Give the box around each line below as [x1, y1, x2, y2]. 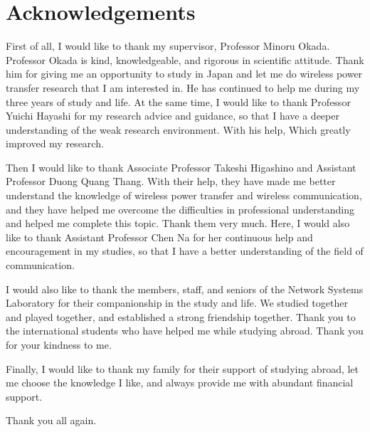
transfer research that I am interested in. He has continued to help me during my [6, 80, 360, 95]
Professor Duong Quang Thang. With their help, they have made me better [6, 174, 336, 189]
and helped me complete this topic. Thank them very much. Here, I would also [6, 216, 350, 231]
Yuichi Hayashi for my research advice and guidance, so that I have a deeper [6, 108, 339, 123]
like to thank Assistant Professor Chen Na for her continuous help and [6, 229, 313, 244]
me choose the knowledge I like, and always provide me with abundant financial [6, 375, 354, 390]
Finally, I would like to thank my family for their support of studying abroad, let [6, 361, 359, 376]
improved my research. [6, 136, 104, 151]
